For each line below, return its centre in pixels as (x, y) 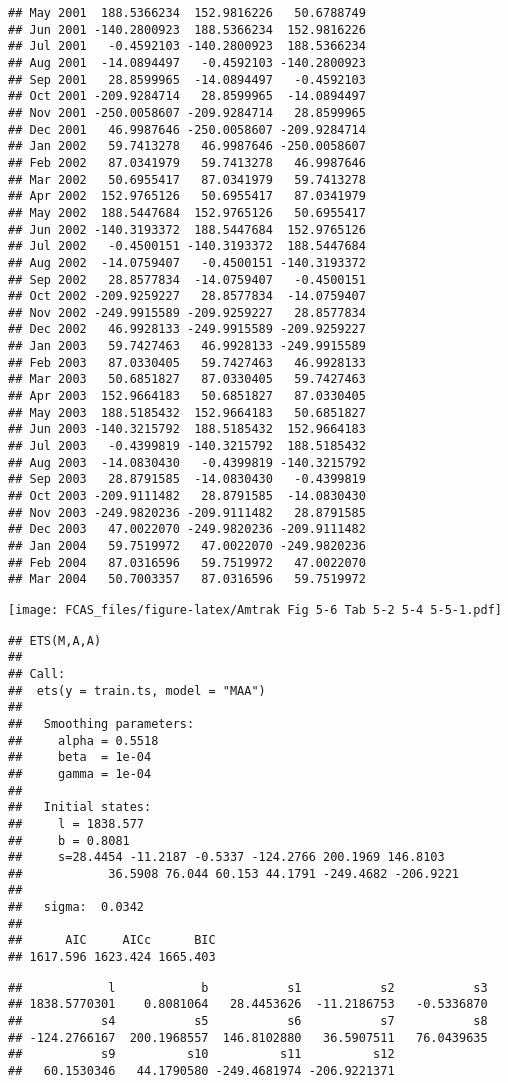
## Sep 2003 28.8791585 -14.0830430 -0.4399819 (187, 479)
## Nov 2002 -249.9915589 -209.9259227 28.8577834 (187, 312)
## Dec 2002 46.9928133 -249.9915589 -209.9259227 (187, 329)
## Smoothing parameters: (101, 723)
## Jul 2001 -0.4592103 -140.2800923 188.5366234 (187, 46)
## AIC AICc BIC (112, 940)
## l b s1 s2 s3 (248, 987)
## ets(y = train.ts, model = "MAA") (137, 690)
